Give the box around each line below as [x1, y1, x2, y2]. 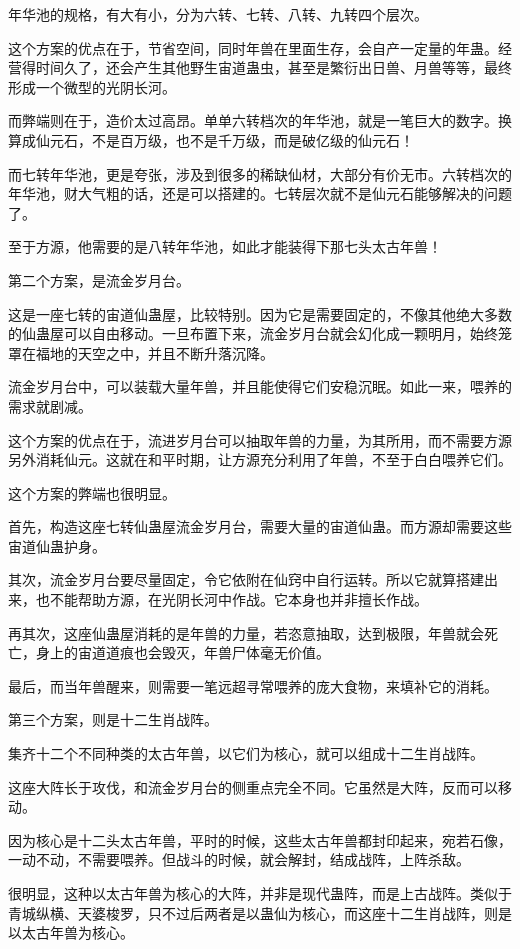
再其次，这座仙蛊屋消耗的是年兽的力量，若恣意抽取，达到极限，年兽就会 [8, 622, 484, 643]
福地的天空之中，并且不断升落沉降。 [35, 342, 274, 363]
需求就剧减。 [8, 395, 92, 416]
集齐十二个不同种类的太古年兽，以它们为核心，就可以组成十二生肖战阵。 [8, 743, 484, 764]
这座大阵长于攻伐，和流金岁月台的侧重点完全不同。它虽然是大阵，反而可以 [8, 776, 498, 797]
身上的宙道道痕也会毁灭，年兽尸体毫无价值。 [35, 642, 330, 663]
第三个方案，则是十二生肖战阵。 [8, 709, 218, 730]
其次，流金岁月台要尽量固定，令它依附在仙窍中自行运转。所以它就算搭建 [8, 569, 484, 590]
